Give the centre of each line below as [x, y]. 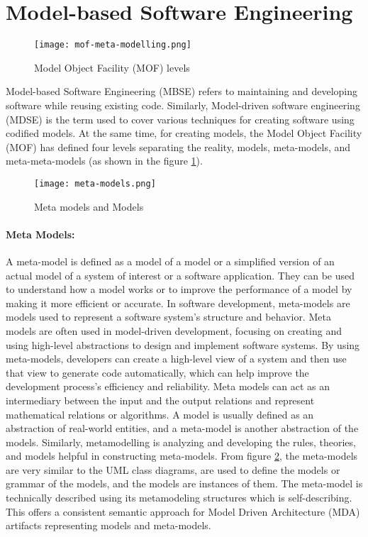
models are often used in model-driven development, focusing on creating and [174, 330]
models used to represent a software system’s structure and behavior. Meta [168, 317]
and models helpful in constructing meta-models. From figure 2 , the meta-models [182, 456]
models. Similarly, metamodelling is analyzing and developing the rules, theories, [181, 442]
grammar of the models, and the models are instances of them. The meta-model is [184, 483]
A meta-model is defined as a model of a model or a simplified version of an [170, 261]
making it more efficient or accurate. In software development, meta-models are [178, 303]
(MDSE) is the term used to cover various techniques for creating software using [180, 119]
